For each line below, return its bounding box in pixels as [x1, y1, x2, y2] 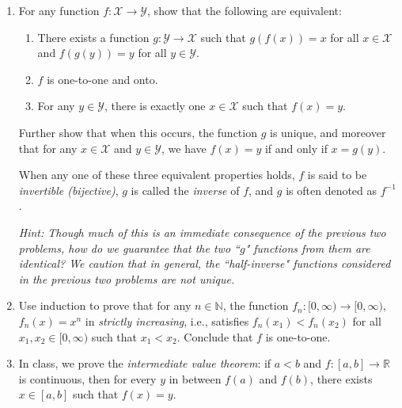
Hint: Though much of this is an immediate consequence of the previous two [18, 223, 386, 240]
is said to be [307, 166, 367, 183]
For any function [18, 2, 100, 18]
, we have [161, 139, 207, 156]
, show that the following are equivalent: [147, 2, 342, 18]
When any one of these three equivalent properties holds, [18, 166, 295, 183]
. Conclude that [176, 328, 253, 345]
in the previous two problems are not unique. [18, 270, 235, 287]
